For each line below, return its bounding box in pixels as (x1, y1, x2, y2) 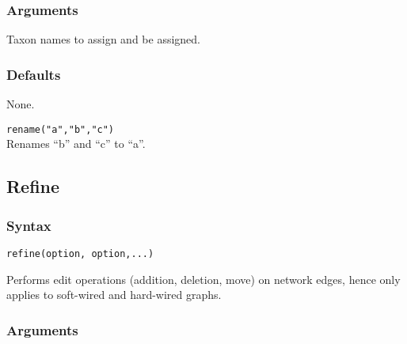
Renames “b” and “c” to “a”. (6, 135, 146, 152)
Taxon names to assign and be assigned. (6, 31, 200, 47)
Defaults (6, 64, 61, 84)
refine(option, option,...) (6, 248, 154, 259)
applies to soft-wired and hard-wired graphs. (6, 286, 222, 303)
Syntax (6, 215, 51, 235)
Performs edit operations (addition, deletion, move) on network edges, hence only (6, 270, 401, 287)
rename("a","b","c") (6, 123, 115, 135)
